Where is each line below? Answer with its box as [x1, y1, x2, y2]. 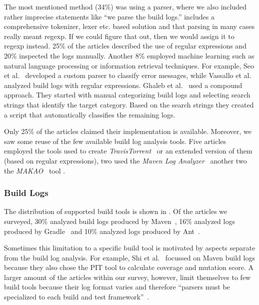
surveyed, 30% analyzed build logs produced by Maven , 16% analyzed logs [4, 215, 235, 226]
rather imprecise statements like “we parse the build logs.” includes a [4, 11, 214, 21]
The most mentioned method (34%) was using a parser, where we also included [4, 1, 247, 11]
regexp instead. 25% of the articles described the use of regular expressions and [4, 40, 246, 51]
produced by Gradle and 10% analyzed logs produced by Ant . [4, 225, 200, 236]
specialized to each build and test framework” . [4, 291, 149, 302]
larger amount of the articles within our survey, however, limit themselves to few [4, 271, 251, 282]
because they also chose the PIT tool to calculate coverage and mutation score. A [4, 262, 254, 272]
